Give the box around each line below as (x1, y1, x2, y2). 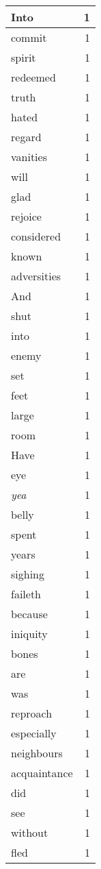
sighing (11, 566, 44, 582)
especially (11, 725, 57, 741)
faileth (11, 586, 42, 602)
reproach (11, 705, 53, 721)
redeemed (11, 69, 56, 85)
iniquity (11, 626, 48, 641)
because (11, 606, 48, 622)
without (11, 824, 48, 840)
